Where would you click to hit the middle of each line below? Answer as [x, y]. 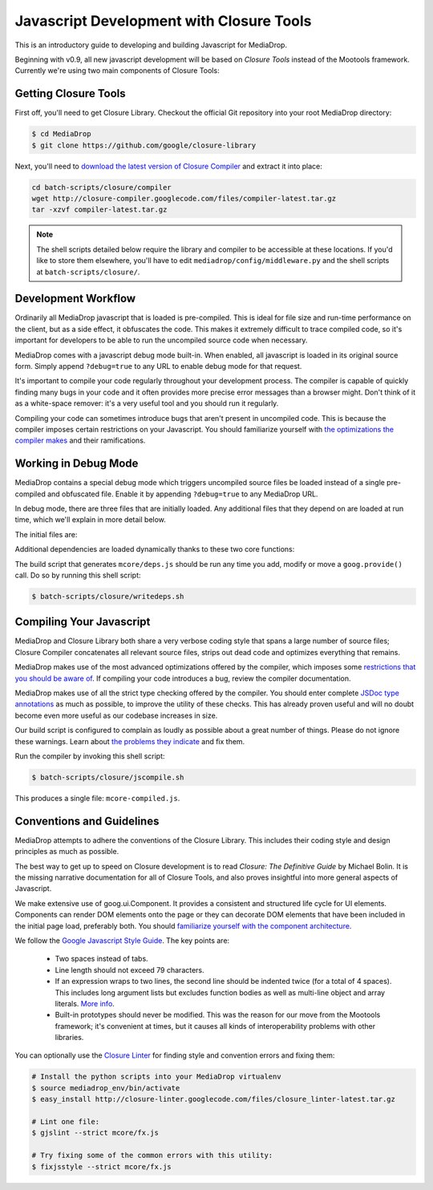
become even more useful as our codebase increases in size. [116, 715]
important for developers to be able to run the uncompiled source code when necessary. [161, 340]
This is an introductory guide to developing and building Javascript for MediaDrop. [151, 45]
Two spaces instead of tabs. [101, 959]
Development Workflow [75, 299]
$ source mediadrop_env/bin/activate [106, 1088]
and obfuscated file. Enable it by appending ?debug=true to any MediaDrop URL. [182, 494]
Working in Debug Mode [77, 464]
